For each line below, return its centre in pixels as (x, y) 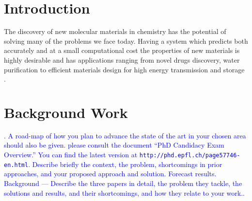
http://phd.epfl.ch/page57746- (190, 155)
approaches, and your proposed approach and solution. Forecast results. (110, 174)
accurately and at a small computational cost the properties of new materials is (122, 50)
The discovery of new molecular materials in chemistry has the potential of (115, 31)
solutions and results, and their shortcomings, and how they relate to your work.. (124, 193)
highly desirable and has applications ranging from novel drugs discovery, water (122, 59)
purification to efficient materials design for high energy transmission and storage (124, 69)
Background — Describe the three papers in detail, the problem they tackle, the (123, 183)
